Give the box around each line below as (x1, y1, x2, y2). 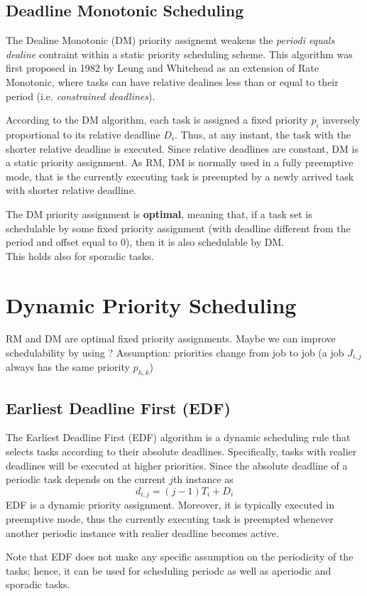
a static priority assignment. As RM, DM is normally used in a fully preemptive (6, 155, 354, 170)
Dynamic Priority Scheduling (6, 290, 297, 319)
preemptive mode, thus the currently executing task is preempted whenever (6, 511, 334, 526)
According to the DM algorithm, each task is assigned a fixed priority (6, 112, 308, 127)
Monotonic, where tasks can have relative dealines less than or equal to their (6, 74, 339, 89)
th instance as (172, 472, 234, 487)
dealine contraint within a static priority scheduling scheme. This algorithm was (6, 46, 353, 61)
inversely (322, 112, 361, 127)
